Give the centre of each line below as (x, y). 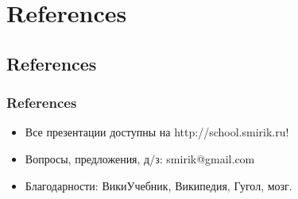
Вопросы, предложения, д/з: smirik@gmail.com (140, 158)
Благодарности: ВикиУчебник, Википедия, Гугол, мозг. (159, 185)
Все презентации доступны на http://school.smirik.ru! (157, 132)
